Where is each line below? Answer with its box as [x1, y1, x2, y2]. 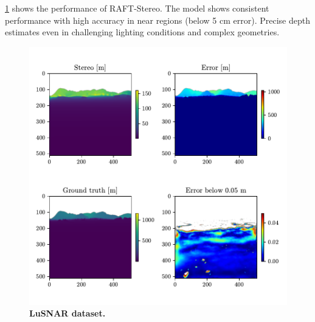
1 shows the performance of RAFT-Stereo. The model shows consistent [5, 2, 269, 14]
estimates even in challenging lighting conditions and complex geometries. [5, 26, 280, 38]
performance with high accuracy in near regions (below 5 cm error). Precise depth [5, 13, 310, 26]
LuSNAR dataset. [29, 307, 106, 320]
